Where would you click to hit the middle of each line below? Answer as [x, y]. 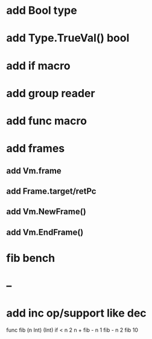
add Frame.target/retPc [51, 191]
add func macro [47, 121]
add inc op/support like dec [76, 313]
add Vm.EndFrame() [45, 232]
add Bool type [42, 11]
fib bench [31, 258]
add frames [36, 149]
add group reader [51, 93]
